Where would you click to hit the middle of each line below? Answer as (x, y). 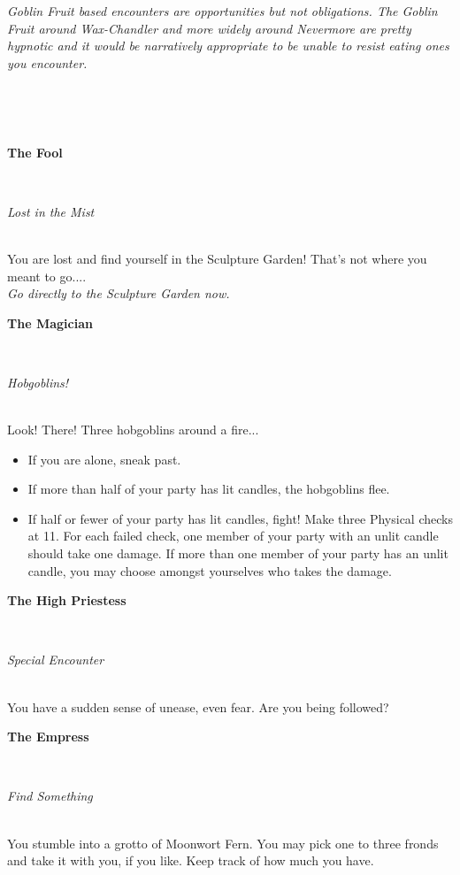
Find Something (50, 796)
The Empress (48, 737)
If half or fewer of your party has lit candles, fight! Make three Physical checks (240, 518)
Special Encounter (56, 660)
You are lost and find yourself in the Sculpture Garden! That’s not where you (217, 258)
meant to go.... (47, 276)
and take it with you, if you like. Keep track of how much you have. (191, 860)
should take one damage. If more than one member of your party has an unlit (238, 553)
